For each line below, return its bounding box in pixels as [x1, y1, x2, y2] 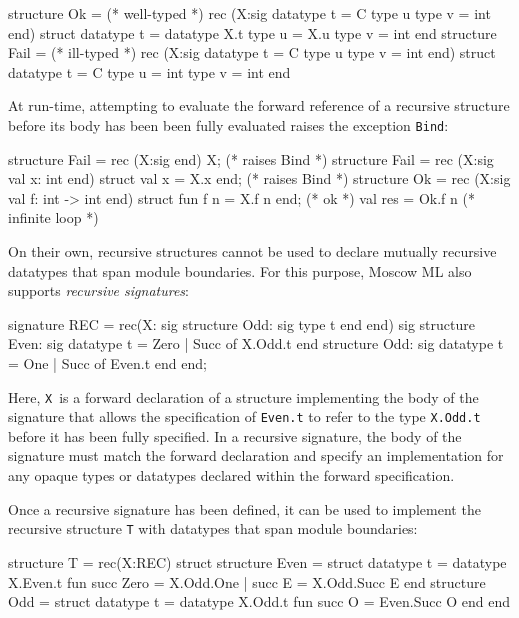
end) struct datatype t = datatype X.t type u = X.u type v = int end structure [8, 22, 497, 43]
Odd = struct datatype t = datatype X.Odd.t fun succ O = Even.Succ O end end [8, 591, 511, 612]
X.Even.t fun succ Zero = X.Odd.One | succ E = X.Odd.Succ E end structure [8, 571, 486, 592]
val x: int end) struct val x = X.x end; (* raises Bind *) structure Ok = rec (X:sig [8, 168, 511, 189]
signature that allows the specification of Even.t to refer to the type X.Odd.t [8, 406, 481, 427]
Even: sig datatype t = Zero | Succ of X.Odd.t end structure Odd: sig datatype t [8, 333, 504, 354]
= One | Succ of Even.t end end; [8, 352, 207, 373]
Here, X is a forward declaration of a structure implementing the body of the [8, 386, 479, 407]
